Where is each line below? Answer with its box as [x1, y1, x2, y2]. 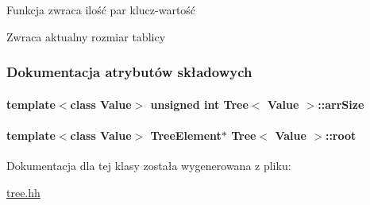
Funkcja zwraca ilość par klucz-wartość [6, 2, 196, 17]
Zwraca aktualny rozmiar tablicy [6, 28, 166, 44]
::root [325, 126, 357, 143]
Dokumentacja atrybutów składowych [6, 62, 252, 82]
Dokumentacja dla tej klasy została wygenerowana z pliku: [6, 157, 291, 174]
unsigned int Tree [150, 95, 249, 112]
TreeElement [150, 126, 222, 143]
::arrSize [318, 95, 364, 112]
